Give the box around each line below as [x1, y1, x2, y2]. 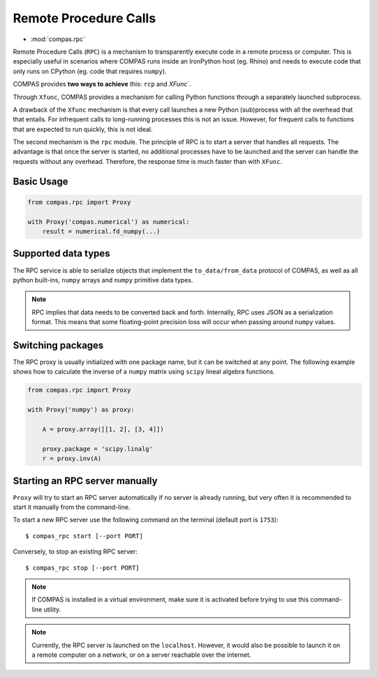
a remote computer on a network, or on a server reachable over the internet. [31, 651, 251, 659]
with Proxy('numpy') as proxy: [27, 406, 135, 414]
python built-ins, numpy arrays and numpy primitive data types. [13, 275, 193, 284]
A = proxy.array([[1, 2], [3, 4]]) [42, 425, 164, 433]
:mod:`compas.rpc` [30, 35, 86, 43]
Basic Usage [13, 175, 68, 188]
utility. [43, 605, 61, 614]
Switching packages [13, 339, 104, 351]
